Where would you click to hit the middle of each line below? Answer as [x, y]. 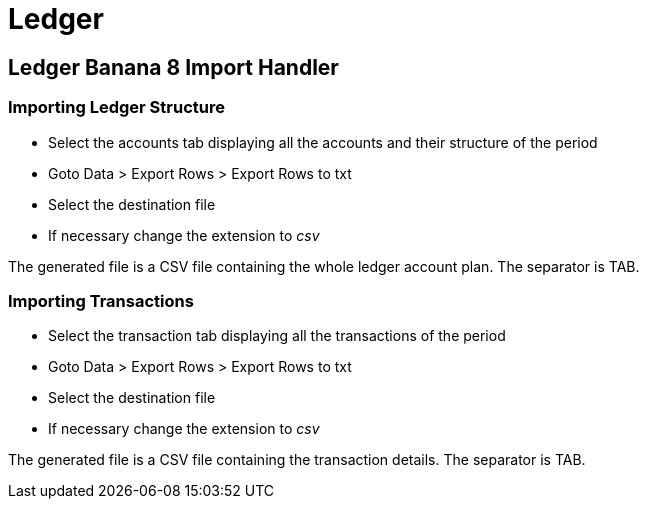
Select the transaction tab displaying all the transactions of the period [277, 336]
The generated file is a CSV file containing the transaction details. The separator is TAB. [297, 460]
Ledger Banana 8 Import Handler [173, 67]
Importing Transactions [101, 300]
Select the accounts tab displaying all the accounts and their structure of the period [323, 142]
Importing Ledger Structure [116, 107]
